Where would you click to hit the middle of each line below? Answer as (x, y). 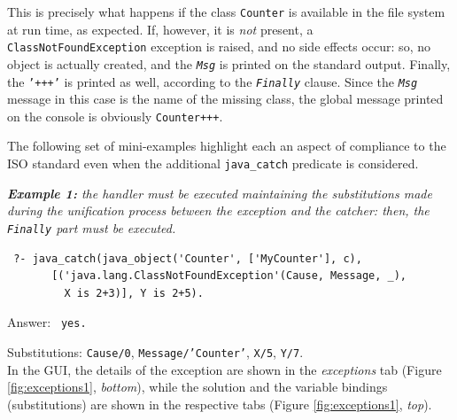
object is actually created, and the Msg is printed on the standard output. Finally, (229, 63)
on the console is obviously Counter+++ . (115, 116)
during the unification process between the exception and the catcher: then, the (218, 210)
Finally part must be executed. (92, 227)
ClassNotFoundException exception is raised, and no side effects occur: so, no (219, 47)
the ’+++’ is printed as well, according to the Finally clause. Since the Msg (213, 81)
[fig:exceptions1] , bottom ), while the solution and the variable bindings (198, 387)
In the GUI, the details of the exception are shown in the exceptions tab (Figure (225, 369)
